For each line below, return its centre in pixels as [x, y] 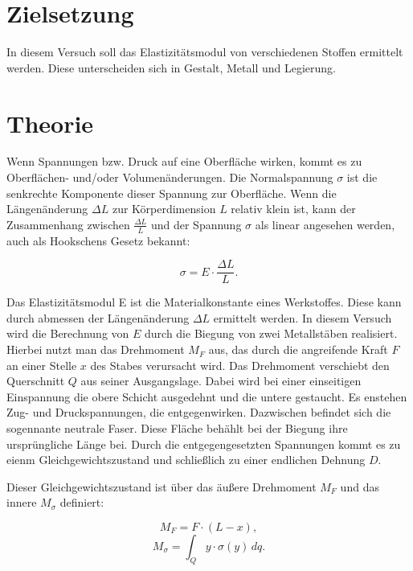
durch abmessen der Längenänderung [98, 317]
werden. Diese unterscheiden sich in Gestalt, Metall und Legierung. [172, 67]
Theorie [50, 123]
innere [22, 502]
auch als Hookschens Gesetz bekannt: [98, 240]
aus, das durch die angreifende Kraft [298, 349]
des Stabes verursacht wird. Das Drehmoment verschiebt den [240, 365]
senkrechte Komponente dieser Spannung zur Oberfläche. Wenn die [172, 193]
